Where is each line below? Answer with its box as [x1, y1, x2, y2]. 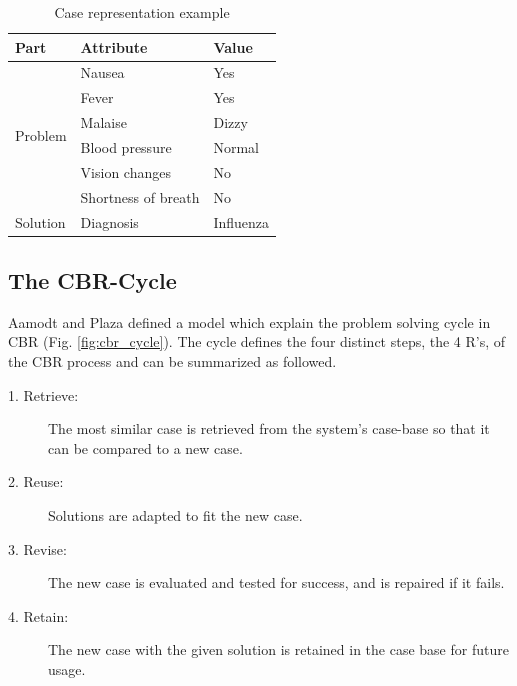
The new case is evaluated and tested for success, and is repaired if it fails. [48, 572, 505, 593]
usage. [48, 658, 86, 679]
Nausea [80, 62, 125, 83]
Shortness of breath [80, 186, 200, 207]
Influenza [213, 211, 270, 232]
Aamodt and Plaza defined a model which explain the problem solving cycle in [8, 311, 491, 332]
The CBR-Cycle [8, 264, 177, 295]
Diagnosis [80, 211, 139, 232]
